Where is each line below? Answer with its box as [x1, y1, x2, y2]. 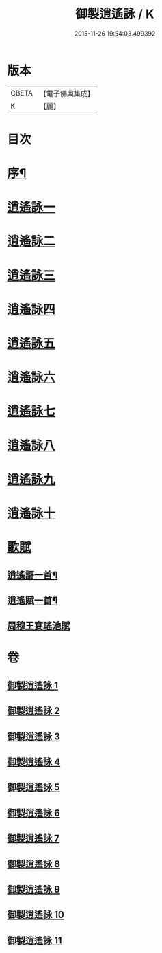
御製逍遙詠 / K [75, 6, 155, 22]
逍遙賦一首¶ [7, 594, 58, 606]
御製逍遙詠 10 [7, 909, 65, 921]
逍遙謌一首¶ [7, 569, 58, 581]
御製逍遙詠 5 [7, 781, 60, 794]
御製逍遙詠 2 [7, 705, 60, 717]
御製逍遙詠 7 [7, 833, 60, 844]
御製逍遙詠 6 [7, 807, 60, 818]
